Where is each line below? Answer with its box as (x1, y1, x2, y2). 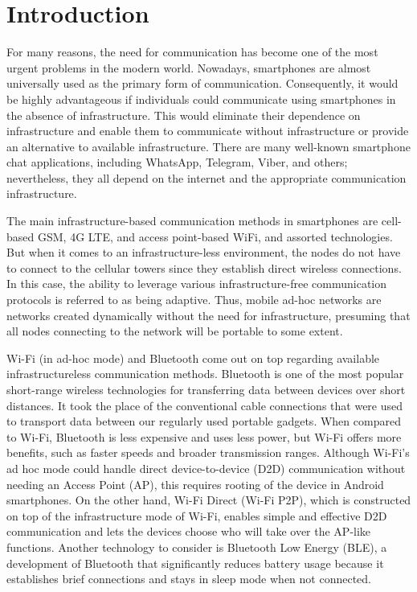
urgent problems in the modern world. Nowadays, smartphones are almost (6, 59, 371, 76)
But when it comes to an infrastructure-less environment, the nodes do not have (6, 244, 401, 261)
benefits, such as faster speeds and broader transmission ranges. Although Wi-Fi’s (6, 444, 410, 461)
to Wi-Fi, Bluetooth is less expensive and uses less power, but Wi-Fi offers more (6, 428, 402, 445)
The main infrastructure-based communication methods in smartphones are (6, 212, 378, 229)
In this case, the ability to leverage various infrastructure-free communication (6, 275, 387, 292)
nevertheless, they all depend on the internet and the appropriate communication (6, 169, 407, 186)
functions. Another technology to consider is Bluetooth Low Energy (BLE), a (6, 538, 387, 555)
